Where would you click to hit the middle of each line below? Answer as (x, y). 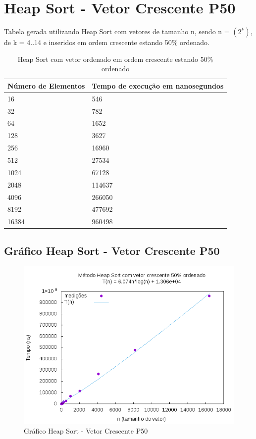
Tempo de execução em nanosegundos (158, 85)
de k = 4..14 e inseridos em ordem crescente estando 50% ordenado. (107, 42)
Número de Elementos (46, 85)
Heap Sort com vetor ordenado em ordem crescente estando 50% (115, 59)
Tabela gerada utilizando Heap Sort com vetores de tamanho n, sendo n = (117, 31)
